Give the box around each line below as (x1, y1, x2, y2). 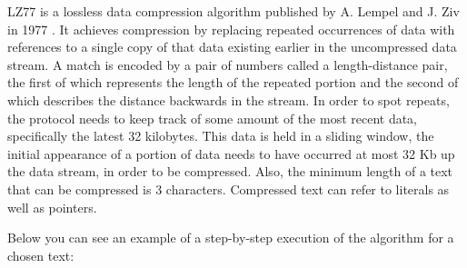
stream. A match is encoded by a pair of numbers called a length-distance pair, (7, 55, 448, 74)
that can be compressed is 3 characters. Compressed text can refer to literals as (7, 179, 450, 198)
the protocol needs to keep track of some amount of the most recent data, (7, 108, 418, 127)
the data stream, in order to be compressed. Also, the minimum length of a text (7, 162, 453, 181)
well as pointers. (7, 197, 97, 216)
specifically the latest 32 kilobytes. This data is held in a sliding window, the (7, 126, 434, 145)
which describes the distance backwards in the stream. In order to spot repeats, (7, 90, 450, 109)
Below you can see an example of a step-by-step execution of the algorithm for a (7, 228, 454, 247)
